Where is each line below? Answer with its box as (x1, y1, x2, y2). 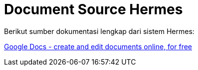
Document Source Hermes (4, 1, 183, 18)
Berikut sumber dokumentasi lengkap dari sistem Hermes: (4, 27, 195, 35)
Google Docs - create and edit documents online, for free (4, 42, 193, 51)
